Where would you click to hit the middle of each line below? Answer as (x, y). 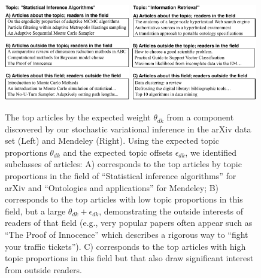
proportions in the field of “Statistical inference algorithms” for (121, 176)
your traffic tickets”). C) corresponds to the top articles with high (125, 246)
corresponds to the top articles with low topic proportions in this (124, 199)
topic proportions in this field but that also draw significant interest (129, 258)
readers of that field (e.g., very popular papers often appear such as (129, 223)
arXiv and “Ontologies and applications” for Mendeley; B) (112, 187)
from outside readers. (43, 269)
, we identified (211, 152)
